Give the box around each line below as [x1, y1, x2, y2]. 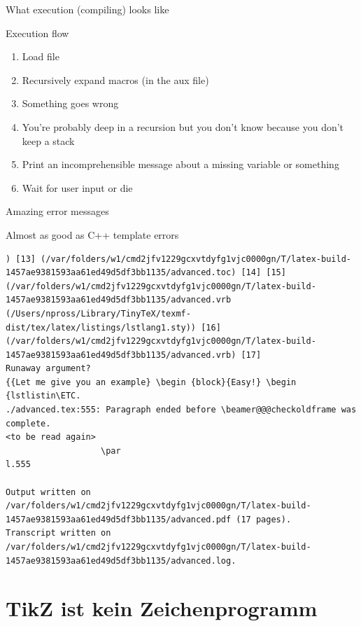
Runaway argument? [6, 363, 91, 374]
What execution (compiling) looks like [6, 2, 169, 16]
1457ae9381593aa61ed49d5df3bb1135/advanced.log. [6, 555, 236, 566]
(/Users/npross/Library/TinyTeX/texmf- [6, 308, 191, 319]
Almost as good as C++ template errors [6, 227, 179, 242]
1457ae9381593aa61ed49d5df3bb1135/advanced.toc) [6, 267, 236, 278]
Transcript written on [6, 528, 111, 538]
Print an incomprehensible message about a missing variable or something [22, 157, 339, 172]
